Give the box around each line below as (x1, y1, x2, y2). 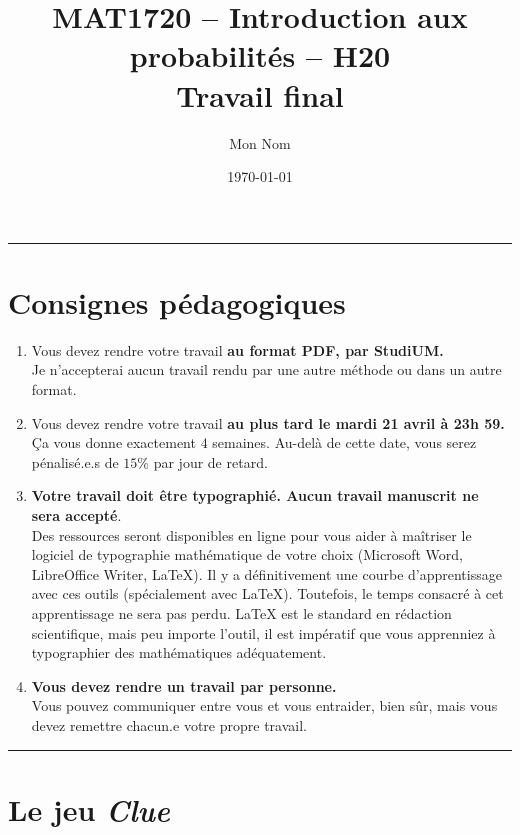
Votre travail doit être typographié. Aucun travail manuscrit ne (31, 485, 479, 506)
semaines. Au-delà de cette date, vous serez (212, 432, 477, 453)
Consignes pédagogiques (8, 281, 346, 322)
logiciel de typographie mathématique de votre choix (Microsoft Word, (31, 544, 463, 565)
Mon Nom (229, 132, 291, 153)
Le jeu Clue (8, 788, 170, 830)
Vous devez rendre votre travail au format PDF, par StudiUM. (31, 339, 444, 360)
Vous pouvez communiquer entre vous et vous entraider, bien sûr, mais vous (31, 695, 498, 716)
